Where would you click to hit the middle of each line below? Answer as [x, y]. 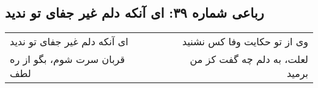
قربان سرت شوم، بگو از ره [68, 59]
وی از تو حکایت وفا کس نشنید [245, 42]
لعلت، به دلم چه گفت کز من [249, 59]
